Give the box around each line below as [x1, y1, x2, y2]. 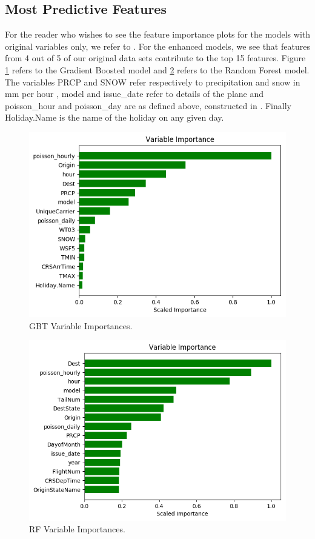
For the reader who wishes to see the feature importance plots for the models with [5, 28, 310, 41]
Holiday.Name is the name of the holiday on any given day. [5, 111, 224, 124]
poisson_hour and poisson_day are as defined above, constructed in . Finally [5, 99, 291, 112]
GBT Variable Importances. [29, 319, 133, 332]
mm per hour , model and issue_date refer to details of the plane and [5, 87, 264, 100]
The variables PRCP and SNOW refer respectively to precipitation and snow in [5, 75, 300, 88]
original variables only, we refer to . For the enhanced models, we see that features [5, 39, 310, 52]
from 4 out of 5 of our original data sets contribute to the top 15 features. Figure [5, 52, 306, 64]
